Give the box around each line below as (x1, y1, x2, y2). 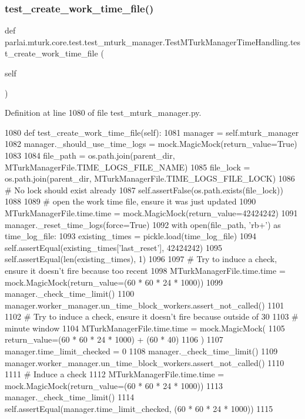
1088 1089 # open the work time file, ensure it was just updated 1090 (5, 195, 256, 207)
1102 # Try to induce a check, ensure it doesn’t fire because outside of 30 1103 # (5, 310, 299, 323)
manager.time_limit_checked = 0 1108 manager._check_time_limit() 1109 (5, 345, 278, 357)
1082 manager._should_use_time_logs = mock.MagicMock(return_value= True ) (5, 138, 297, 150)
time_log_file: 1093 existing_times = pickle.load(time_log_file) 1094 (5, 230, 256, 242)
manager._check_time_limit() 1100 (5, 287, 135, 300)
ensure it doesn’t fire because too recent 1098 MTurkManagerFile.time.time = (5, 264, 286, 276)
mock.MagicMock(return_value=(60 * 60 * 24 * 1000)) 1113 (5, 379, 223, 391)
